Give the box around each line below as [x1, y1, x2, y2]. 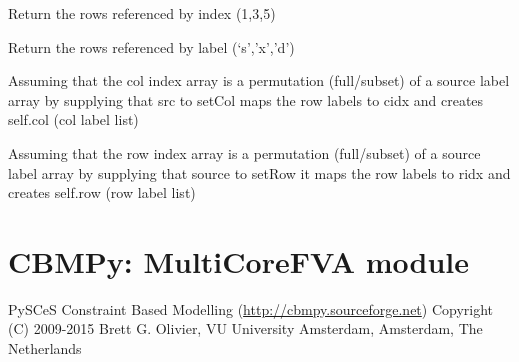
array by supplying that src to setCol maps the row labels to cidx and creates [8, 89, 484, 110]
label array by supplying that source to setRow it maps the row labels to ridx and [8, 162, 511, 183]
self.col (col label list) [8, 109, 139, 130]
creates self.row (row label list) [8, 182, 196, 203]
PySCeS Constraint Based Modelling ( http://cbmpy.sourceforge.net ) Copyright [8, 298, 494, 319]
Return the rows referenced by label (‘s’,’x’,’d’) [8, 36, 295, 57]
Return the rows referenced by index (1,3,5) [8, 3, 276, 23]
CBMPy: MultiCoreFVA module [8, 240, 470, 281]
